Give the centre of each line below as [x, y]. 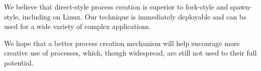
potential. [19, 62]
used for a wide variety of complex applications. [77, 26]
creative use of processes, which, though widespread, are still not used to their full [130, 53]
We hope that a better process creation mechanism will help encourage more [122, 43]
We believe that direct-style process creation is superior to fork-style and [116, 6]
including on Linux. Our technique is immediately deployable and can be [135, 16]
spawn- [241, 6]
